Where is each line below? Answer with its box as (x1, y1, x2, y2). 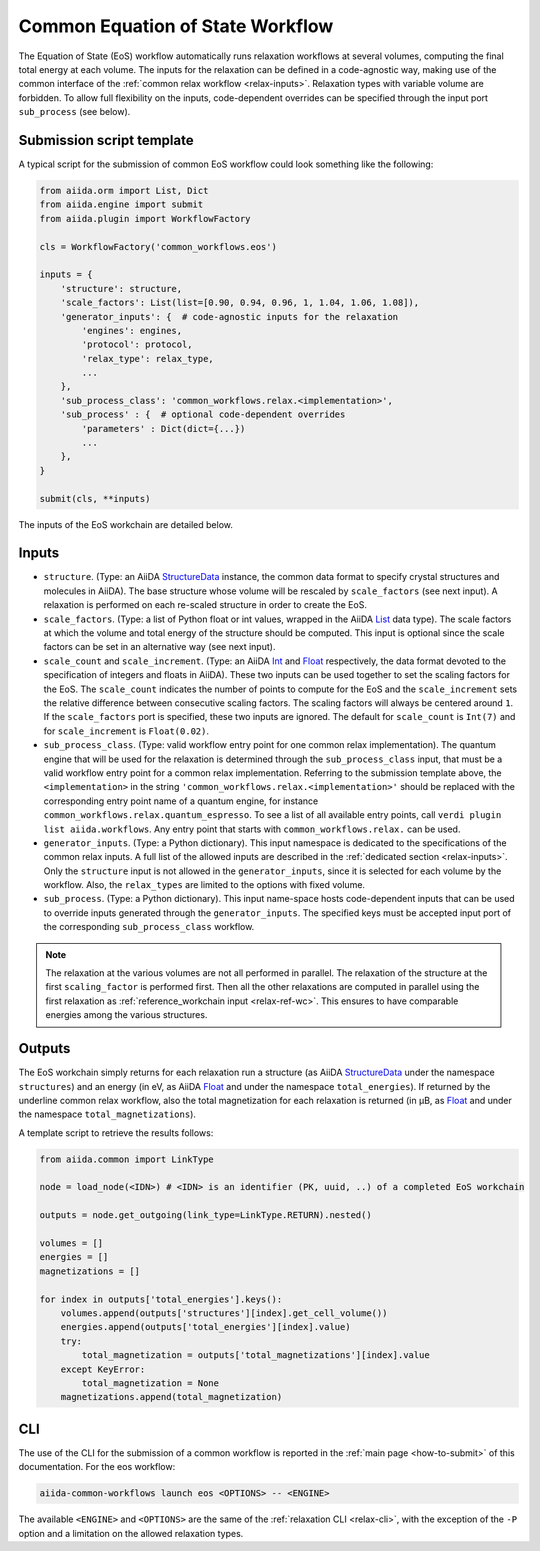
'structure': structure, (60, 283, 183, 294)
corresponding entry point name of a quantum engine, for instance (43, 795, 319, 807)
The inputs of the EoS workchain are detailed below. (18, 518, 234, 530)
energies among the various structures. (45, 1009, 208, 1021)
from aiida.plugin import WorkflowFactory (39, 213, 251, 224)
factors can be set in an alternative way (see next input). (43, 641, 276, 653)
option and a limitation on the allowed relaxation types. (18, 1527, 244, 1539)
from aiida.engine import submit (39, 199, 204, 210)
